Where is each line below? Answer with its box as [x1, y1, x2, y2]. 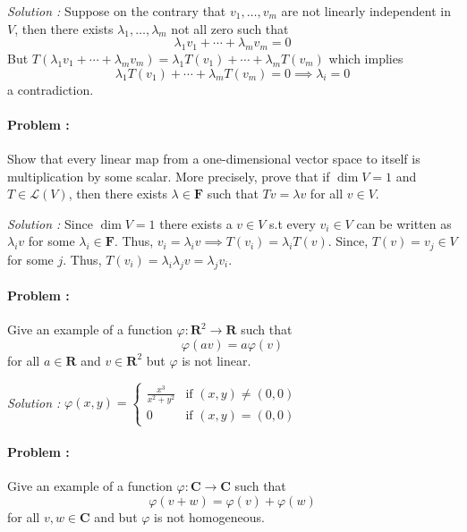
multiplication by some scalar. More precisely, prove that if [7, 166, 330, 185]
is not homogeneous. [154, 507, 265, 526]
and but [94, 507, 138, 526]
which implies [328, 48, 403, 67]
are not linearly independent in [281, 2, 451, 20]
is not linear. [182, 350, 251, 369]
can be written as [356, 214, 452, 232]
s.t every [269, 214, 316, 232]
